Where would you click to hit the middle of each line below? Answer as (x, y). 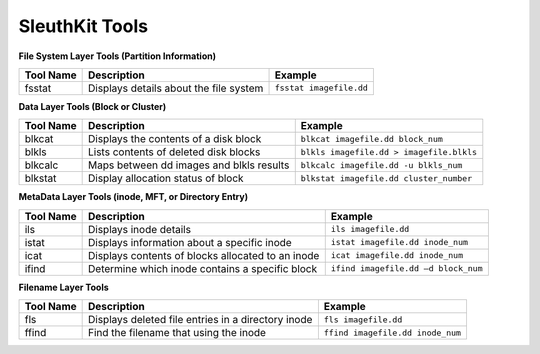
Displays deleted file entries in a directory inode (200, 320)
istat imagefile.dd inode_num (399, 242)
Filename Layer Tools (63, 287)
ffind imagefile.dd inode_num (392, 332)
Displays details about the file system (176, 88)
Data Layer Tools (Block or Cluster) (92, 106)
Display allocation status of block (166, 178)
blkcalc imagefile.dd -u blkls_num (381, 165)
